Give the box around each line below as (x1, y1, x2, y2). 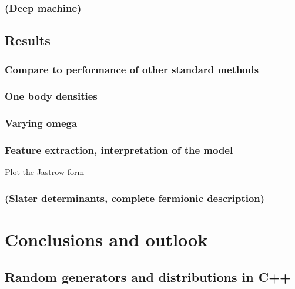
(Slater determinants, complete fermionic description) (5, 190, 265, 205)
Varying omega (5, 116, 78, 130)
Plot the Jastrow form (5, 166, 85, 178)
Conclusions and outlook (5, 227, 208, 251)
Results (5, 31, 51, 49)
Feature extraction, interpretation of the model (5, 143, 233, 157)
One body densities (5, 89, 98, 103)
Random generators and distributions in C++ (5, 267, 291, 285)
